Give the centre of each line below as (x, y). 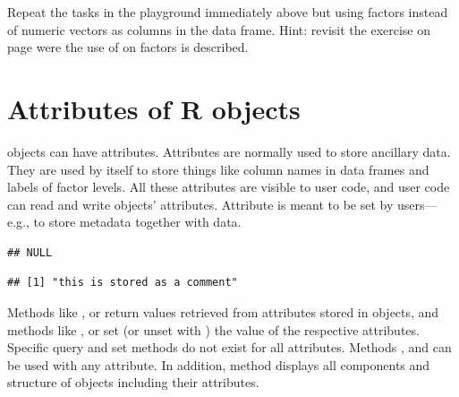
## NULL (30, 252)
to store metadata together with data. (137, 222)
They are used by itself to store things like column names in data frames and (218, 169)
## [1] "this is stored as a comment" (123, 283)
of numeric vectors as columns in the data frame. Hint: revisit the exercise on (219, 29)
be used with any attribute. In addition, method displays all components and (219, 364)
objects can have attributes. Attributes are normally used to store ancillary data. (229, 151)
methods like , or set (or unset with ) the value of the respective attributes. (213, 329)
